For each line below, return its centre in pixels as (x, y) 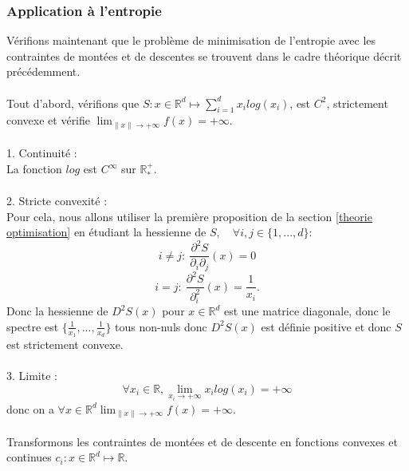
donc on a (30, 408)
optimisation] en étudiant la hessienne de (106, 232)
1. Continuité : (42, 153)
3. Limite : (32, 376)
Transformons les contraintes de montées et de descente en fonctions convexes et (203, 441)
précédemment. (43, 71)
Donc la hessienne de (57, 311)
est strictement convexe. (65, 344)
